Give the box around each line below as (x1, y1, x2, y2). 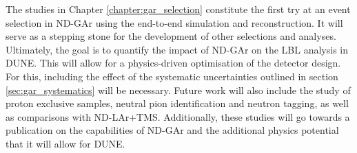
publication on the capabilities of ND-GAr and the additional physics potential (6, 123, 339, 137)
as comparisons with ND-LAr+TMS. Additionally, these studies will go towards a (6, 109, 350, 123)
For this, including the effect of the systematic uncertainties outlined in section (6, 69, 338, 83)
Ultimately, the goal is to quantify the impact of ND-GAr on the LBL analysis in (6, 42, 348, 56)
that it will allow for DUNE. (6, 136, 125, 150)
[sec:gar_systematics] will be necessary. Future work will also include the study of (6, 82, 351, 97)
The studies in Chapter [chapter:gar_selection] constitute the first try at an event (6, 2, 351, 16)
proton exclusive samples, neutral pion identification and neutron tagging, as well (6, 96, 349, 110)
